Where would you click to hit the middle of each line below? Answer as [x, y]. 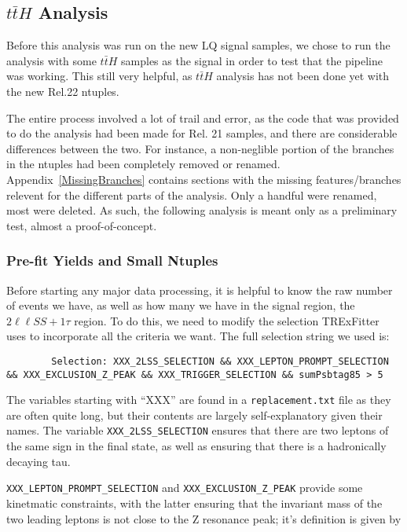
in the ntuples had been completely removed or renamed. [143, 164]
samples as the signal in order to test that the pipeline [252, 60]
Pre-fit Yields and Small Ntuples [112, 260]
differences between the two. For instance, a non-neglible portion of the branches [200, 148]
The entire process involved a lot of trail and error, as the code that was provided [203, 117]
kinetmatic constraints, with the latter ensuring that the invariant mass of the [194, 503]
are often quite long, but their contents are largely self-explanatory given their [194, 415]
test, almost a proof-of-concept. [82, 225]
